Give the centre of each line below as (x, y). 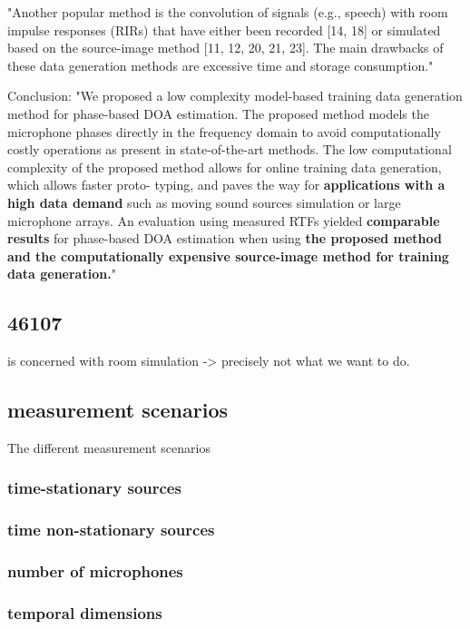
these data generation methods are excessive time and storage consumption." (220, 65)
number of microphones (95, 571)
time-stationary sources (94, 488)
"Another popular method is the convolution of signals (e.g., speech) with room (228, 12)
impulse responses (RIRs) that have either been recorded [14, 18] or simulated (224, 29)
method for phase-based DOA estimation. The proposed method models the (218, 113)
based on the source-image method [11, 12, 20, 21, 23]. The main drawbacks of (225, 48)
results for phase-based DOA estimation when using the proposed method (225, 238)
